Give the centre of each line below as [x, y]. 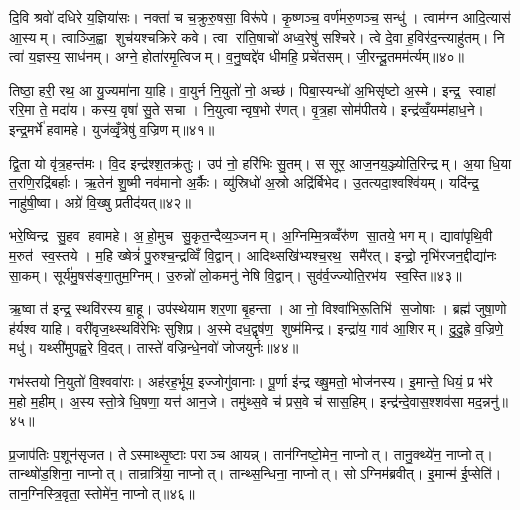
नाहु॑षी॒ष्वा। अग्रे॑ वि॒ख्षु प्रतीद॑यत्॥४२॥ [100, 201]
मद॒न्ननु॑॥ [487, 400]
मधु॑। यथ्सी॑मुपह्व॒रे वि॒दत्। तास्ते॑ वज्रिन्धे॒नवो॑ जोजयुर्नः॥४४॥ [154, 347]
